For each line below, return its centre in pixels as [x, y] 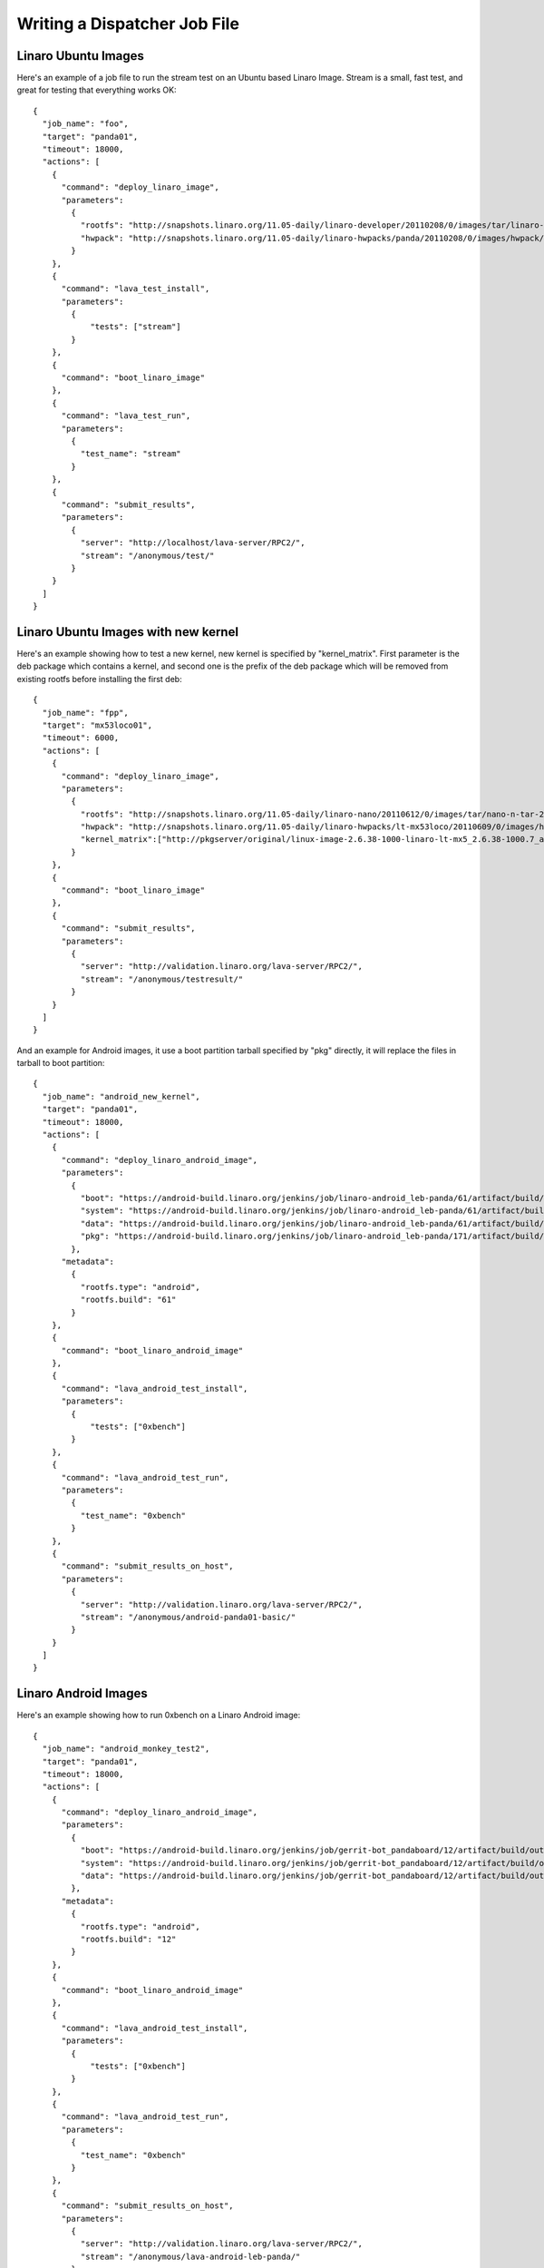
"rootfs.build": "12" [128, 1939]
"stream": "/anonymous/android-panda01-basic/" [188, 1617]
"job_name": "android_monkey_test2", [126, 1749]
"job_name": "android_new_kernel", [121, 1096]
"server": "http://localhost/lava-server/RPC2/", [193, 543]
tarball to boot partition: [61, 1063]
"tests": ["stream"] [136, 327]
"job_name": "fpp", [85, 713]
